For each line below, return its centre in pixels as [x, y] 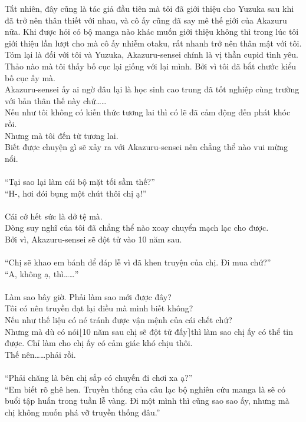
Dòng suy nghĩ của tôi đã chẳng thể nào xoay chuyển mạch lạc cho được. [137, 227]
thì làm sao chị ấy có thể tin [242, 331]
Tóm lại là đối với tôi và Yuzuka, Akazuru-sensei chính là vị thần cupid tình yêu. [152, 54]
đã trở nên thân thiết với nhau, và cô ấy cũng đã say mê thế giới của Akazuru [146, 20]
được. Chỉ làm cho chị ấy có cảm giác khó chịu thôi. [99, 343]
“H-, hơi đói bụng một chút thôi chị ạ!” [76, 193]
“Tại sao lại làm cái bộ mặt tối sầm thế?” [80, 181]
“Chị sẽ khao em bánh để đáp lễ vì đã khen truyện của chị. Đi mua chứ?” [138, 262]
